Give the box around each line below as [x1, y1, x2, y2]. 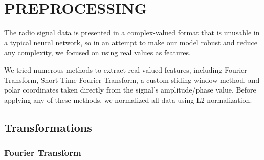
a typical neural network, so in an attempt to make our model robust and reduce [4, 37, 258, 48]
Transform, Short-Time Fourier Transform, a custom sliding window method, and [4, 74, 260, 85]
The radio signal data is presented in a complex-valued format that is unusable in [4, 27, 260, 38]
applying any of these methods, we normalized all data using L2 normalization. [4, 94, 252, 105]
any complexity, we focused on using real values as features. [4, 47, 191, 58]
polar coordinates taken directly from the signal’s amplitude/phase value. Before [4, 84, 256, 95]
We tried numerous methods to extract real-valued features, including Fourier [4, 64, 247, 75]
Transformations [4, 119, 92, 135]
